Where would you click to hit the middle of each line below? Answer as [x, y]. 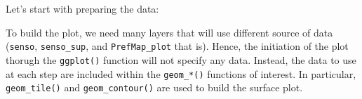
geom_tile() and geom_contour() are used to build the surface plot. [154, 87]
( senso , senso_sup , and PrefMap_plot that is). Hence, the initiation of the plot [177, 46]
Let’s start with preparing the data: [82, 8]
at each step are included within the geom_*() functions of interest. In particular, [181, 73]
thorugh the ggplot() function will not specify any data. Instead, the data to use [181, 59]
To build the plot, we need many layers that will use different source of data [169, 32]
